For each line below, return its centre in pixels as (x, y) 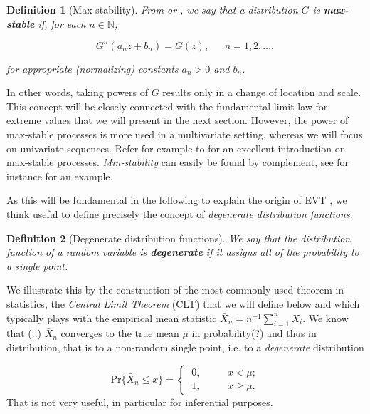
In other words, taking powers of (77, 92)
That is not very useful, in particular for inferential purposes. (140, 402)
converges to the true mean (120, 333)
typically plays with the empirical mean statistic (112, 317)
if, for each (62, 23)
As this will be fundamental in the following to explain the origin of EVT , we (177, 200)
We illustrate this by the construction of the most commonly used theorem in (175, 290)
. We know (326, 317)
